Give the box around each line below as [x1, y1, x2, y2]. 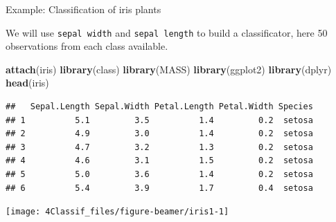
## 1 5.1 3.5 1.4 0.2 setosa [6, 115, 313, 125]
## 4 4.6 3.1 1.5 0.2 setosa [6, 156, 313, 166]
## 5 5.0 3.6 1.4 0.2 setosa [6, 169, 313, 179]
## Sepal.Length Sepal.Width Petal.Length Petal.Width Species [6, 102, 313, 112]
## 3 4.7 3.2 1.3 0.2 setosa [6, 142, 313, 152]
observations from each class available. [6, 39, 168, 53]
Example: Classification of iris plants [6, 2, 161, 16]
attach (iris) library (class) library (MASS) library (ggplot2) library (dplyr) [6, 62, 332, 76]
